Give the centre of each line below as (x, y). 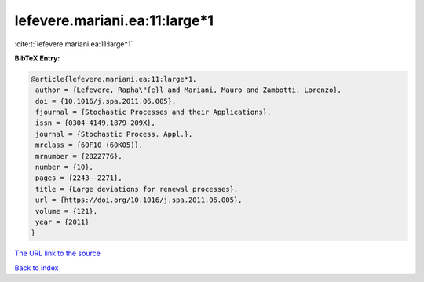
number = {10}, (65, 167)
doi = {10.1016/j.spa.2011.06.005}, (106, 101)
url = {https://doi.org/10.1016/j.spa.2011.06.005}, (139, 200)
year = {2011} (62, 222)
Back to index (37, 268)
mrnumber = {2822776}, (79, 156)
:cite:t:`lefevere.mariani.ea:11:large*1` (74, 44)
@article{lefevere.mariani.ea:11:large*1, (114, 79)
